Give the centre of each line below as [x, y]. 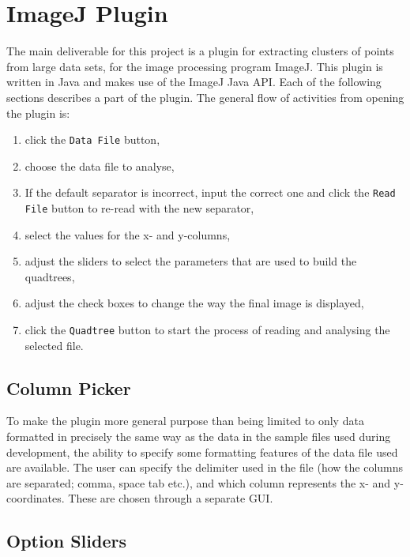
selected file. [54, 345]
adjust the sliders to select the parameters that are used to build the [191, 261]
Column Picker [69, 388]
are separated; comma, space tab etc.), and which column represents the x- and [199, 482]
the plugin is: [38, 113]
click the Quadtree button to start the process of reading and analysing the [207, 330]
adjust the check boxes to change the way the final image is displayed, [194, 303]
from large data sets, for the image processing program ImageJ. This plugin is [195, 66]
